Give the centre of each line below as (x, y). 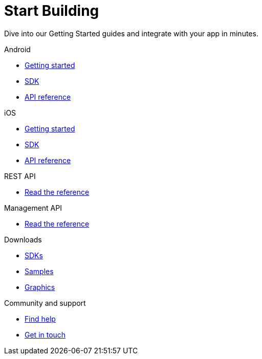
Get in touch (45, 334)
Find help (40, 319)
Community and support (45, 303)
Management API (33, 208)
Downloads (23, 239)
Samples (39, 271)
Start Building (52, 11)
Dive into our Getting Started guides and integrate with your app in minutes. (131, 33)
